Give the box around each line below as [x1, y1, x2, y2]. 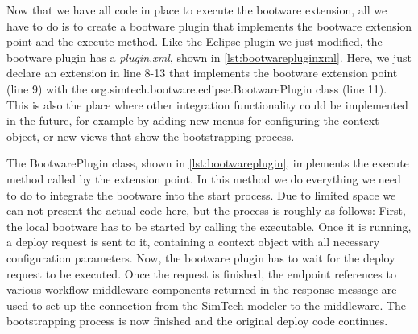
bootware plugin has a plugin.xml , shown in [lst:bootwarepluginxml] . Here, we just [6, 48, 412, 65]
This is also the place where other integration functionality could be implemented [6, 96, 408, 113]
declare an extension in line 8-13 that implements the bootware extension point [6, 64, 398, 81]
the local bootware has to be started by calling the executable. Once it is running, [6, 217, 412, 234]
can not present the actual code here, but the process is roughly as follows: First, [6, 202, 406, 219]
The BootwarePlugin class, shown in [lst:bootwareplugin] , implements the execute [6, 155, 409, 171]
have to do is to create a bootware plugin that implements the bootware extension [6, 17, 412, 34]
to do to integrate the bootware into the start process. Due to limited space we [6, 186, 396, 203]
